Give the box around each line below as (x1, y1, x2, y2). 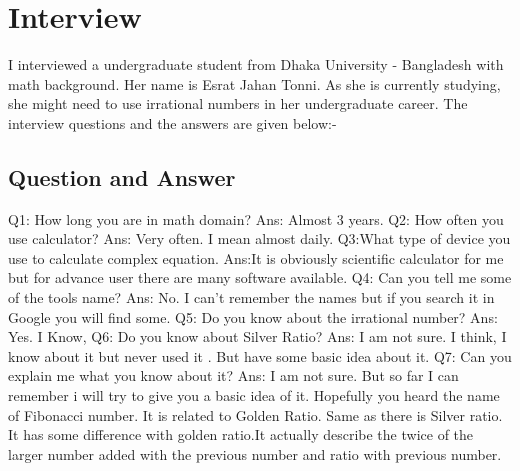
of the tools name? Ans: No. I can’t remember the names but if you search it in (8, 287, 495, 308)
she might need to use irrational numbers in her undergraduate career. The (8, 93, 468, 114)
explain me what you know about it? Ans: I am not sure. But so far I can (8, 365, 459, 386)
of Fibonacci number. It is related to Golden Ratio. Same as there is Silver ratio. (8, 404, 503, 425)
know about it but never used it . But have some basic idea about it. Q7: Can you (8, 345, 512, 366)
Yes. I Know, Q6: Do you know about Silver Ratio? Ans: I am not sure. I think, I (8, 326, 507, 347)
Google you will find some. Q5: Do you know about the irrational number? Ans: (8, 306, 498, 327)
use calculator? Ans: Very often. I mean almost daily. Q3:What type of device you (8, 228, 511, 249)
